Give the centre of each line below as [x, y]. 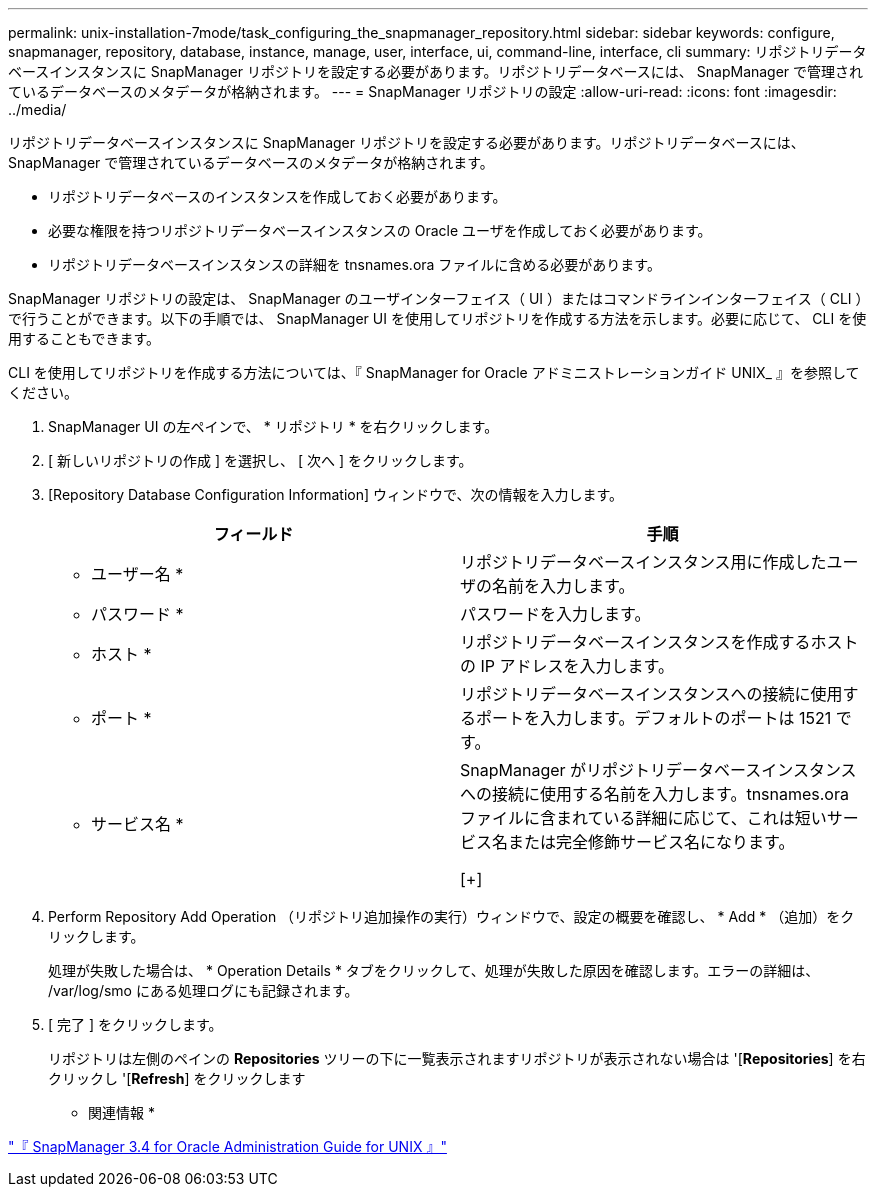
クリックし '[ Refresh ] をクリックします [177, 1078]
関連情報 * [121, 1112]
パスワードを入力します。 [555, 614]
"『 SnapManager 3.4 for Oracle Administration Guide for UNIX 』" [227, 1146]
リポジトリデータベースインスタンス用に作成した [643, 562]
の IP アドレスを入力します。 [567, 666]
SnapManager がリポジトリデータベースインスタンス [658, 770]
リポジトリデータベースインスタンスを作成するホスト [659, 642]
